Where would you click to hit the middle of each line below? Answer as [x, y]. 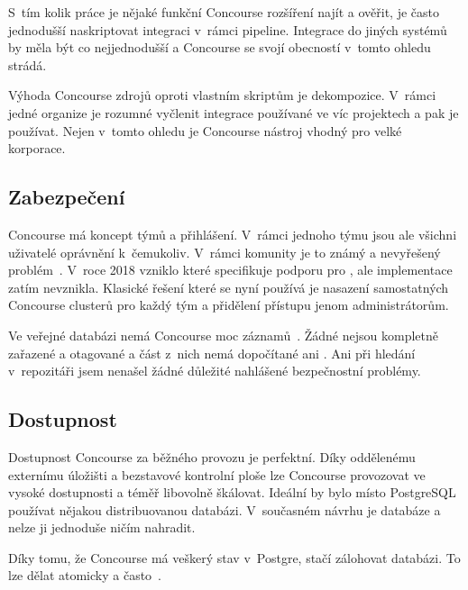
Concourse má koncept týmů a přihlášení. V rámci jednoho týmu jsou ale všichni [233, 234]
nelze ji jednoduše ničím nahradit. [102, 527]
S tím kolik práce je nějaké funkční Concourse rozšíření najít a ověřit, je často [224, 12]
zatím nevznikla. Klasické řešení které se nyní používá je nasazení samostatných [229, 287]
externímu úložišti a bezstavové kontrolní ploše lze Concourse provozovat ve [217, 474]
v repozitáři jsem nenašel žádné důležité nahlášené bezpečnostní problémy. [215, 371]
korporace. [37, 148]
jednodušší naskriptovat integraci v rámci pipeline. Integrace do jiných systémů [228, 29]
